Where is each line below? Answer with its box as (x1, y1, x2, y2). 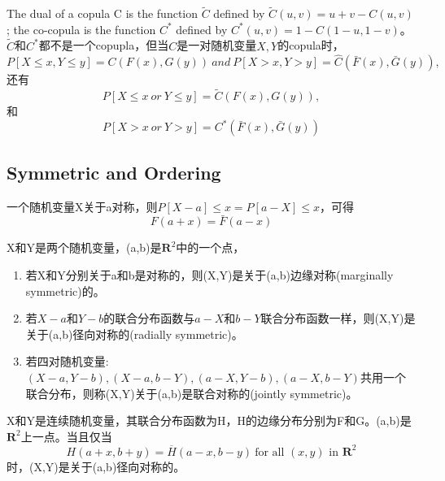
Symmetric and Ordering (7, 159, 221, 184)
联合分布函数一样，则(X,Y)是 (260, 310, 416, 327)
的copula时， (277, 37, 344, 54)
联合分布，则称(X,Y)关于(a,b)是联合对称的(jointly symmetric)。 (25, 384, 358, 401)
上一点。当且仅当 (20, 427, 112, 444)
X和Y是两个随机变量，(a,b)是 (7, 239, 162, 256)
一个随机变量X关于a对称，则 (7, 197, 158, 214)
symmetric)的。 (25, 282, 105, 299)
